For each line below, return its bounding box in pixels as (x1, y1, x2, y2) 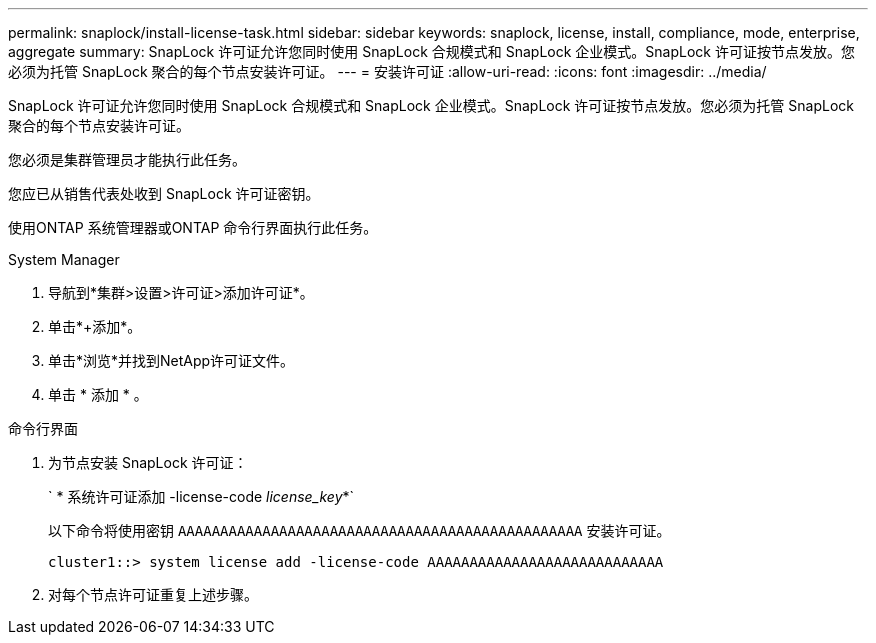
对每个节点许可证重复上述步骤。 (48, 586, 258, 603)
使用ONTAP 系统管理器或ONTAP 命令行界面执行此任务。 (8, 219, 378, 236)
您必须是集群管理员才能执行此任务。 (8, 151, 246, 168)
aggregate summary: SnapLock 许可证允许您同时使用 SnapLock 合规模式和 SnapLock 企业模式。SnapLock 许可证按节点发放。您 (8, 43, 855, 60)
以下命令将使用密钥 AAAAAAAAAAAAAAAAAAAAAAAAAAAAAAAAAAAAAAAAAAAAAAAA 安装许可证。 (48, 522, 671, 539)
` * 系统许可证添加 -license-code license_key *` (48, 488, 355, 505)
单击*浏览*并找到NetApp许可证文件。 (48, 352, 295, 369)
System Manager (8, 251, 120, 268)
